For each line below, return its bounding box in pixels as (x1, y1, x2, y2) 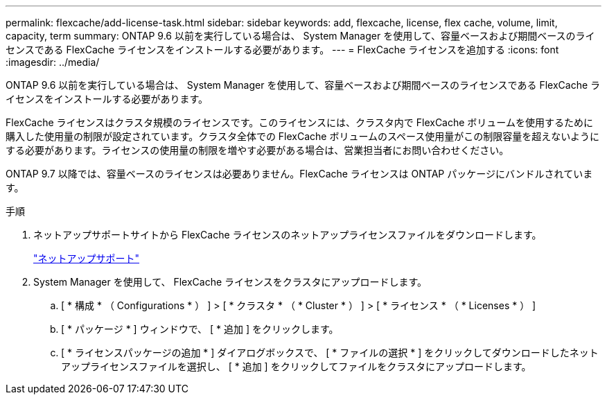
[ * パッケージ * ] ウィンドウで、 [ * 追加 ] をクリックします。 (61, 323, 339, 335)
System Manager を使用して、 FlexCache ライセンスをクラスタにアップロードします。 (33, 276, 428, 288)
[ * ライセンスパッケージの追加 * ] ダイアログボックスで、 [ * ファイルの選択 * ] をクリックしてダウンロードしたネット (61, 347, 599, 358)
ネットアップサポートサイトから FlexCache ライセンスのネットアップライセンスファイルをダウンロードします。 (33, 229, 542, 241)
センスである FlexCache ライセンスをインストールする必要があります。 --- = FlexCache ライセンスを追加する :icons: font (6, 44, 559, 55)
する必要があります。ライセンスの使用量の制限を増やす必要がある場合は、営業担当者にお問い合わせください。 (6, 144, 509, 156)
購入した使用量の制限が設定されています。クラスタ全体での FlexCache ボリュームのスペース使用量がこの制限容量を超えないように (6, 130, 600, 142)
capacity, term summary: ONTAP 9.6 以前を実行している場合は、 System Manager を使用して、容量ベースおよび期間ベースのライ (6, 30, 595, 42)
